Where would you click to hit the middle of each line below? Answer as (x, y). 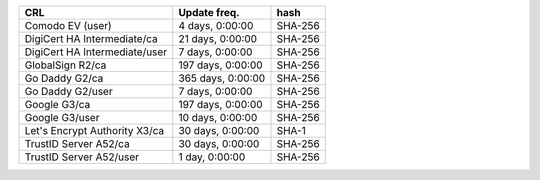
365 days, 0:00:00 (222, 78)
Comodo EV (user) (68, 25)
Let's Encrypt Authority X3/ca (94, 130)
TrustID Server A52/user (82, 157)
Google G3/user (62, 117)
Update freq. (209, 12)
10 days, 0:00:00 (218, 117)
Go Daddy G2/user (69, 91)
